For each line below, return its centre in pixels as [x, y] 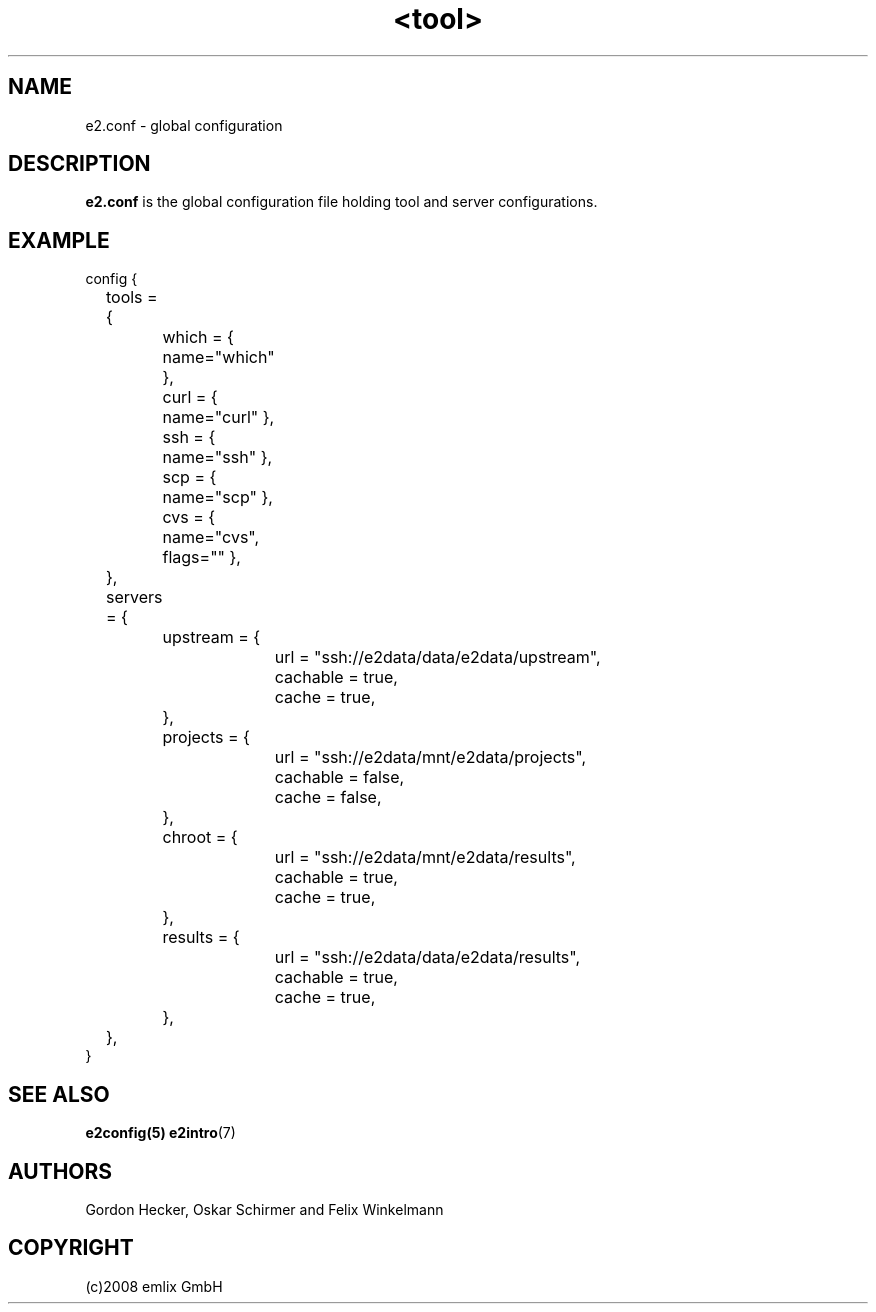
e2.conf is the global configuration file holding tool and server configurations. [341, 202]
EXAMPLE [59, 240]
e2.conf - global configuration [184, 125]
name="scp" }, [217, 497]
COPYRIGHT [71, 1248]
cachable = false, [339, 777]
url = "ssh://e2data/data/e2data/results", [427, 957]
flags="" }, [201, 557]
